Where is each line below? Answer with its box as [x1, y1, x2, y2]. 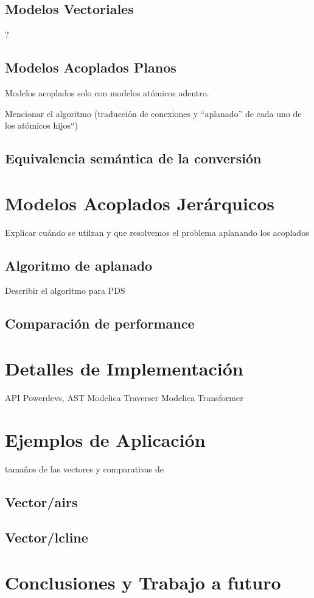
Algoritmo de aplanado [5, 255, 153, 274]
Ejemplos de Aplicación [5, 427, 206, 452]
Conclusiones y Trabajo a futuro [5, 570, 281, 595]
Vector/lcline [5, 528, 88, 547]
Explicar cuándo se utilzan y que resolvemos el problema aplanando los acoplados [5, 226, 309, 238]
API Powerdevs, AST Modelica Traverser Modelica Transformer [5, 391, 243, 404]
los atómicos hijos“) [5, 119, 78, 132]
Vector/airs [5, 492, 78, 511]
